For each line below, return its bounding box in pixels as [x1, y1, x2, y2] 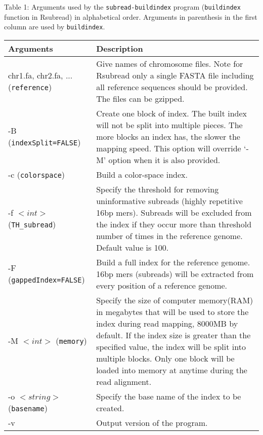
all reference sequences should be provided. [96, 81, 248, 93]
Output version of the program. [96, 416, 208, 428]
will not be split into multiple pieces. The [96, 118, 243, 131]
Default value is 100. [96, 241, 169, 253]
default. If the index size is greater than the [96, 329, 251, 341]
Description [96, 42, 143, 54]
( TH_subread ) [8, 218, 56, 230]
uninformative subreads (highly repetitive [96, 194, 243, 207]
